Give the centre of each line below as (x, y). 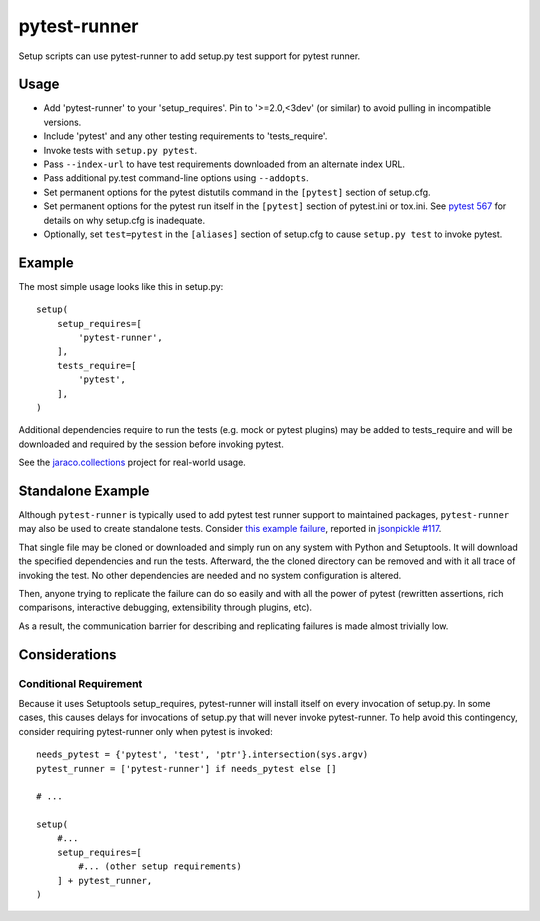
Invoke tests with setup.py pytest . (120, 150)
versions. (62, 122)
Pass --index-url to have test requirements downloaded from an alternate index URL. (224, 164)
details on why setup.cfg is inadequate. (124, 220)
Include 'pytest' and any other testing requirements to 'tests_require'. (185, 136)
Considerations (67, 654)
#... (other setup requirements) (160, 866)
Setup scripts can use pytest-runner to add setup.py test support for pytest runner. (189, 56)
